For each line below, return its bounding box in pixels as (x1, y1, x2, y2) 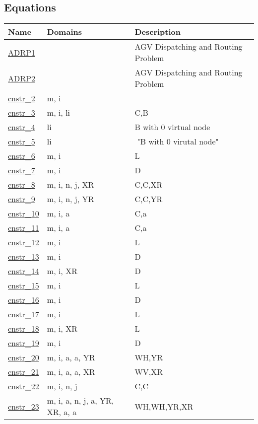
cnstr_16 (8, 294, 39, 306)
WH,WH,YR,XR (134, 400, 193, 412)
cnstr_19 (8, 337, 39, 349)
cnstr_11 (8, 222, 39, 234)
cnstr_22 (8, 380, 39, 392)
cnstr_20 (8, 352, 39, 363)
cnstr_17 (8, 308, 39, 320)
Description (134, 26, 181, 38)
